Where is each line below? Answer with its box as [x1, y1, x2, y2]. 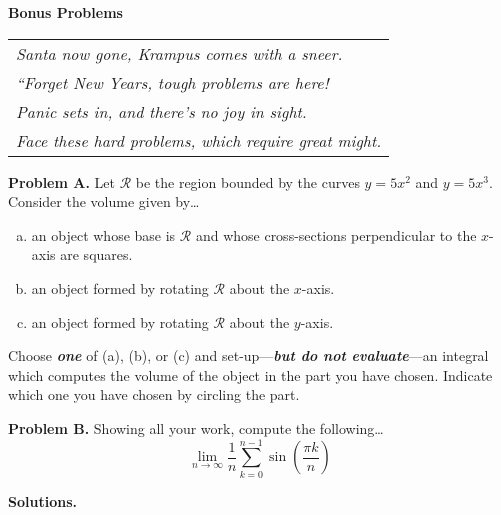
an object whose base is [31, 224, 176, 245]
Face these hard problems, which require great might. [16, 128, 382, 152]
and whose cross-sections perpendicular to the [195, 224, 477, 245]
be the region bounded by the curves [135, 171, 360, 192]
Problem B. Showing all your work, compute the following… [8, 417, 384, 438]
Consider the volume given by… [8, 191, 200, 212]
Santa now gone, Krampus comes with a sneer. [16, 41, 343, 65]
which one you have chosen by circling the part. [8, 384, 300, 405]
